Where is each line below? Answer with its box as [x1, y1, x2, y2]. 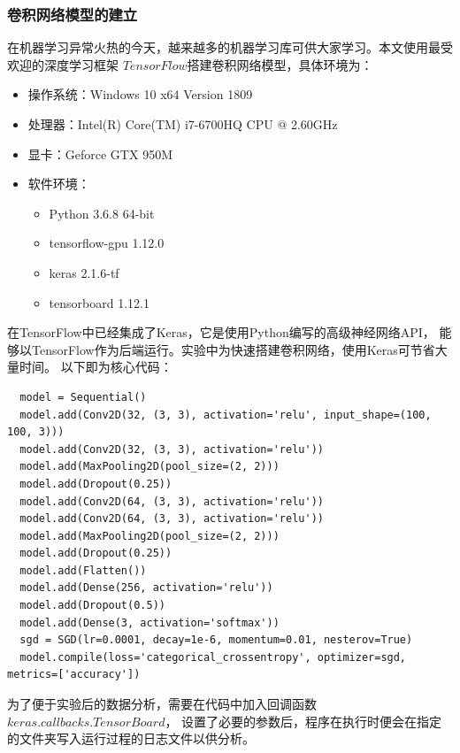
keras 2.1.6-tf [49, 263, 119, 281]
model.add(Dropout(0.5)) [19, 599, 165, 612]
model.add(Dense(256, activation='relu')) [19, 581, 273, 595]
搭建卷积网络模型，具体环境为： [187, 55, 373, 73]
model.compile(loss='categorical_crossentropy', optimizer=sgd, [19, 650, 407, 664]
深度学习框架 [43, 55, 119, 73]
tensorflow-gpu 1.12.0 [49, 234, 165, 252]
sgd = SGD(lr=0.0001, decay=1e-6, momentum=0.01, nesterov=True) [19, 634, 413, 647]
